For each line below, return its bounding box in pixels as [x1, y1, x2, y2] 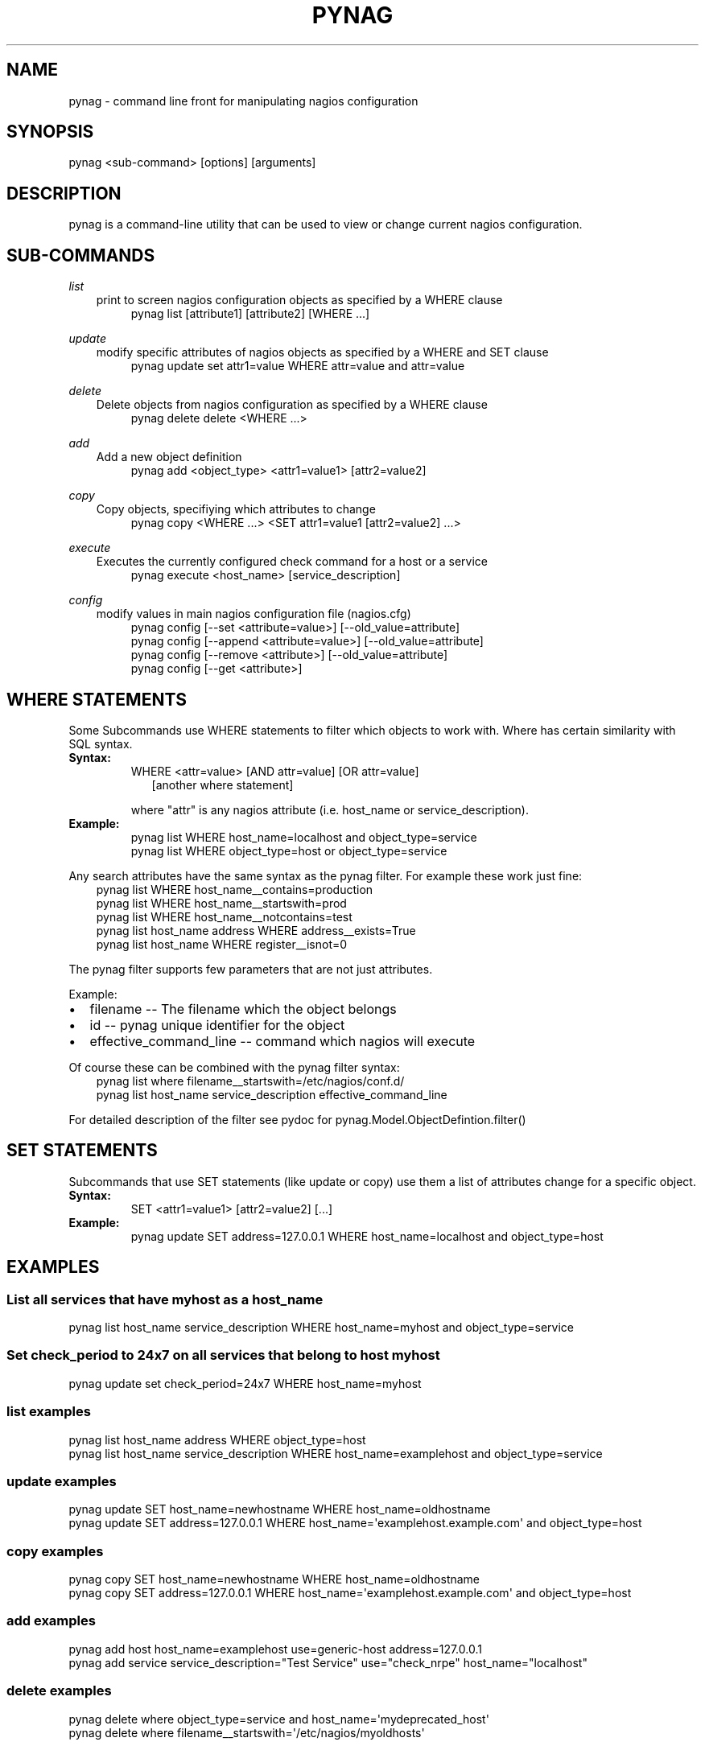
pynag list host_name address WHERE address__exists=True [96, 923, 416, 937]
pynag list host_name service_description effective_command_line [96, 1087, 447, 1102]
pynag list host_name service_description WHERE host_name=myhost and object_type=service [68, 1320, 574, 1335]
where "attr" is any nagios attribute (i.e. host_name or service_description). [130, 802, 529, 817]
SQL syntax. [68, 736, 133, 751]
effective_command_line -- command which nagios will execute [89, 1032, 476, 1049]
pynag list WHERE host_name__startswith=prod [96, 896, 347, 910]
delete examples [6, 1682, 112, 1699]
